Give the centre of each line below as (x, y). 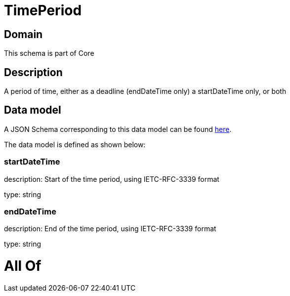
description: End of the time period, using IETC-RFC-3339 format (110, 229)
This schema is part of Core (49, 53)
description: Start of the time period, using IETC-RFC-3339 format (112, 179)
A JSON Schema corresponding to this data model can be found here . (118, 129)
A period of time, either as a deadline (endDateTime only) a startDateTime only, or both (145, 91)
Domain (23, 34)
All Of (23, 266)
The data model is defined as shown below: (75, 144)
